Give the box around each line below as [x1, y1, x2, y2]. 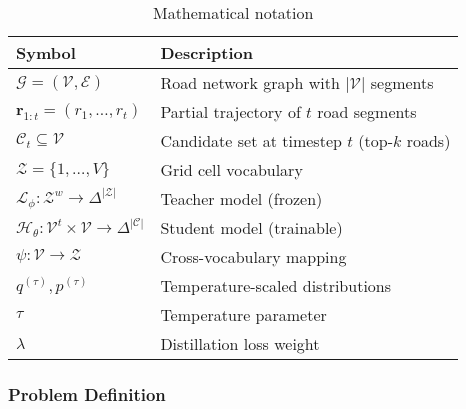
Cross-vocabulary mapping [160, 245, 347, 268]
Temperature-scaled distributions [160, 274, 392, 297]
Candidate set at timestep [160, 129, 342, 152]
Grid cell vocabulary [160, 158, 303, 181]
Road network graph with [160, 71, 340, 94]
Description [160, 41, 253, 64]
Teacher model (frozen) [160, 187, 323, 210]
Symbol [16, 41, 76, 64]
